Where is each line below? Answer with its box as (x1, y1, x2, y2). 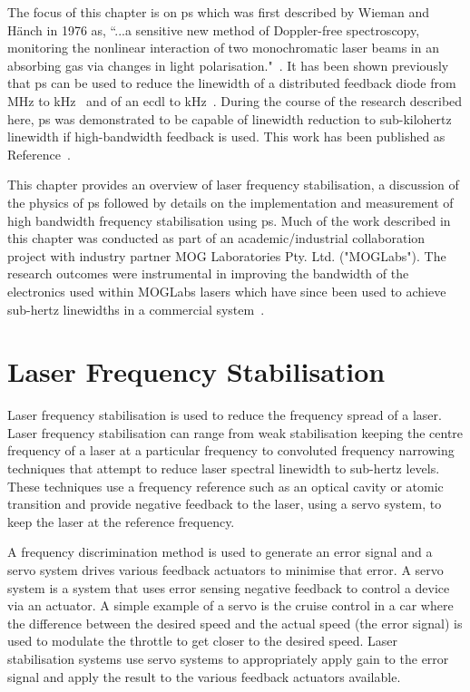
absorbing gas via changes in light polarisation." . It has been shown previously (7, 55, 449, 74)
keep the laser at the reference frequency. (7, 512, 235, 531)
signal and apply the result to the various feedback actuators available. (7, 667, 401, 686)
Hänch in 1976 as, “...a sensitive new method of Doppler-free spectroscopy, (7, 20, 420, 39)
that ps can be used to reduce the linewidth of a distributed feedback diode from (7, 73, 456, 93)
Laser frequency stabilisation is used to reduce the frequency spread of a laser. (7, 405, 442, 424)
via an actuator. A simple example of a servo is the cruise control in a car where (7, 596, 454, 615)
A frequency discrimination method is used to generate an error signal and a (7, 542, 433, 561)
